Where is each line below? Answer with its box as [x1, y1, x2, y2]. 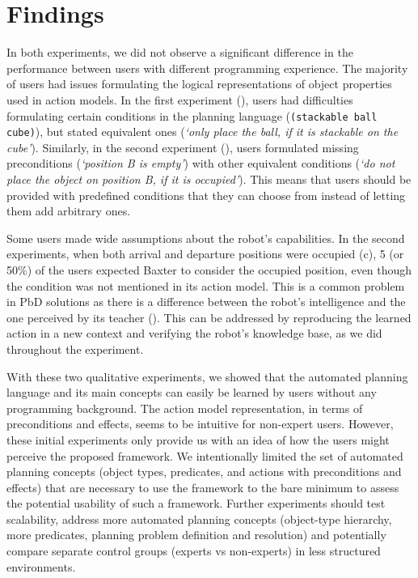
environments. [6, 558, 76, 575]
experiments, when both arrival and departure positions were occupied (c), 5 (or [6, 245, 404, 262]
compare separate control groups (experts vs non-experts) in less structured [6, 542, 381, 559]
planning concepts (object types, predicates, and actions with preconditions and [6, 463, 402, 480]
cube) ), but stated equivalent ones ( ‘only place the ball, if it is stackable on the [6, 123, 399, 140]
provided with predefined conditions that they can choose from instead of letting [6, 186, 406, 203]
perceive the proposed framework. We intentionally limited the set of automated [6, 447, 403, 464]
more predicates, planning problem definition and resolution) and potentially [6, 526, 386, 543]
